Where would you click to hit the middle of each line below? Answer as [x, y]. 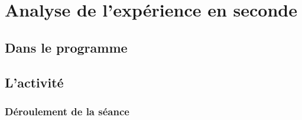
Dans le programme [66, 47]
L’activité [34, 82]
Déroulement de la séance [67, 111]
